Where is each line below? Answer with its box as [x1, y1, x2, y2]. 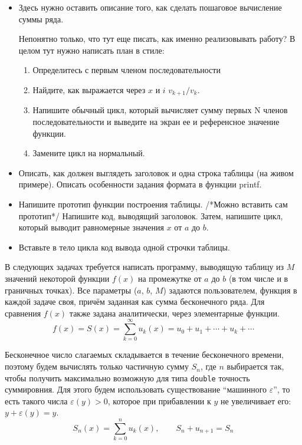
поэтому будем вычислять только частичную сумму [5, 360, 189, 373]
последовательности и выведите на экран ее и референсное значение [32, 116, 280, 128]
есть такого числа [5, 394, 68, 407]
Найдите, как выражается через [32, 83, 146, 95]
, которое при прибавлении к [107, 394, 211, 407]
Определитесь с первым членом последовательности [32, 64, 221, 76]
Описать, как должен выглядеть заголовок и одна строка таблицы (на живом [18, 166, 294, 179]
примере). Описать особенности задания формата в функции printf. [18, 178, 262, 190]
